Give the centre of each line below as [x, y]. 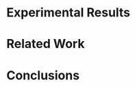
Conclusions [43, 75]
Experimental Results [68, 13]
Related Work [46, 44]
